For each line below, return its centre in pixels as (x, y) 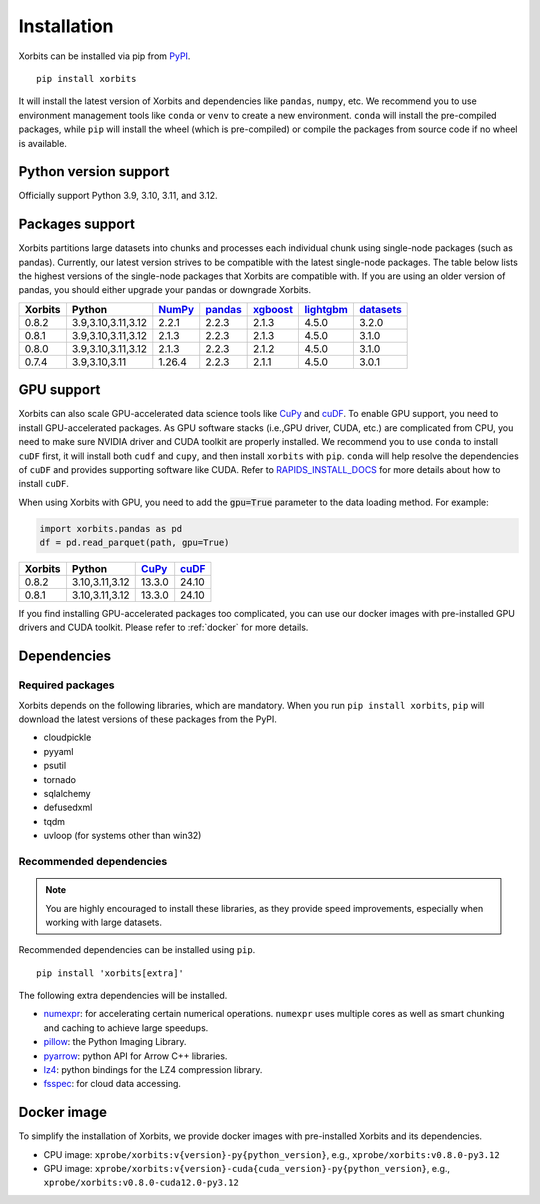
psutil (55, 766)
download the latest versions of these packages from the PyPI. (147, 719)
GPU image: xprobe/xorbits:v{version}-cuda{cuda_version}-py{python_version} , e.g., (246, 1169)
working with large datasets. (103, 922)
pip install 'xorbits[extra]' (110, 973)
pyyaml (58, 751)
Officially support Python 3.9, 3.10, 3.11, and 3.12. (118, 196)
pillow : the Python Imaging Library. (115, 1042)
